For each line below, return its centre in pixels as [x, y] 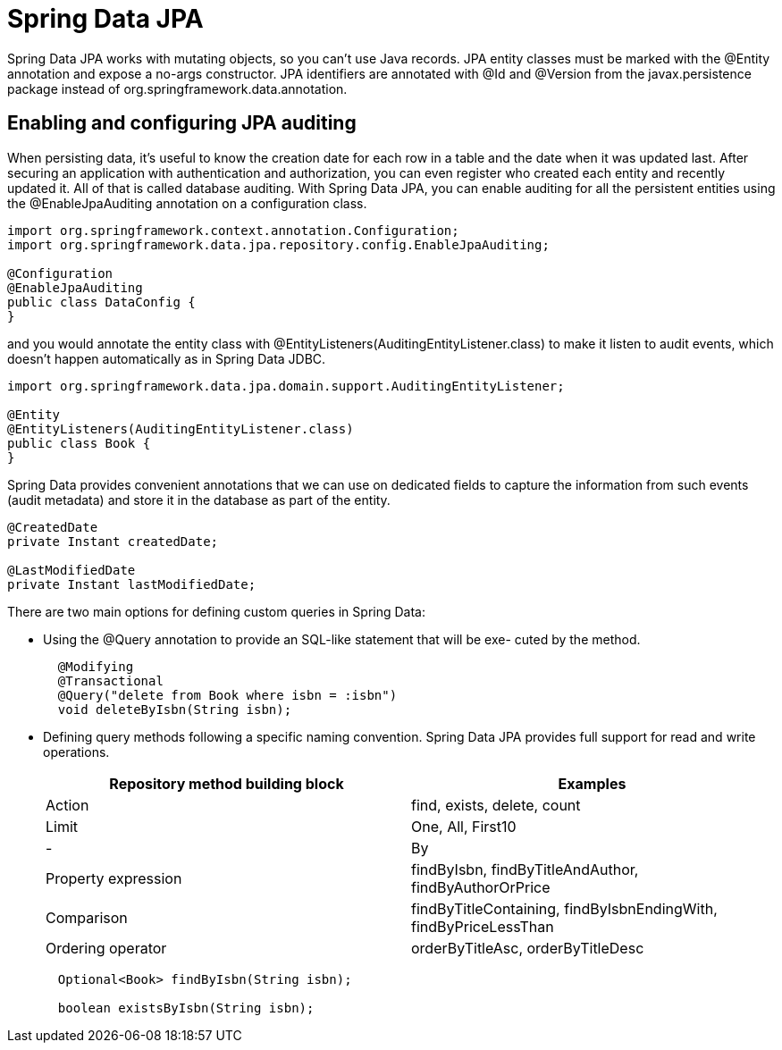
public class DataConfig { [101, 302]
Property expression [114, 878]
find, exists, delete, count [496, 805]
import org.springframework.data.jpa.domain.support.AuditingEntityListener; [286, 386]
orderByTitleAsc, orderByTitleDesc [528, 948]
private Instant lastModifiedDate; [132, 584]
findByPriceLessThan [483, 926]
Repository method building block [227, 783]
